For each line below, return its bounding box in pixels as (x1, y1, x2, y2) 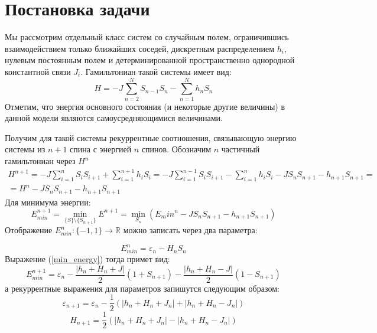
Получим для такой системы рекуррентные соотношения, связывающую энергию (5, 131, 297, 143)
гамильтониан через (5, 155, 76, 166)
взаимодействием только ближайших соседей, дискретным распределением (5, 42, 275, 54)
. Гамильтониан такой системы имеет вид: (80, 65, 232, 77)
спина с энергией (70, 143, 132, 155)
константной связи (5, 65, 71, 77)
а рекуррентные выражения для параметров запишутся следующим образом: (5, 282, 279, 294)
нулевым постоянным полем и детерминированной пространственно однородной (5, 54, 295, 66)
